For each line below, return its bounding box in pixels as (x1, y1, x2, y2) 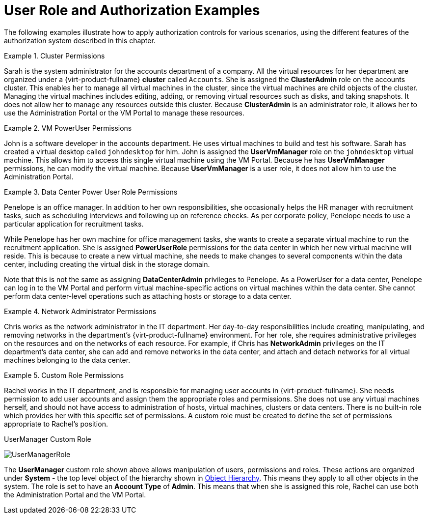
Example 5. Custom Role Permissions (4, 371, 124, 379)
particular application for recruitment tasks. (4, 219, 144, 228)
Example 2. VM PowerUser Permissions (4, 123, 132, 132)
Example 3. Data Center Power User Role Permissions (4, 187, 178, 196)
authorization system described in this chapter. (4, 36, 156, 45)
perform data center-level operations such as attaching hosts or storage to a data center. (4, 291, 292, 300)
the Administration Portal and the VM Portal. (4, 490, 146, 499)
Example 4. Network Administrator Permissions (4, 307, 157, 316)
